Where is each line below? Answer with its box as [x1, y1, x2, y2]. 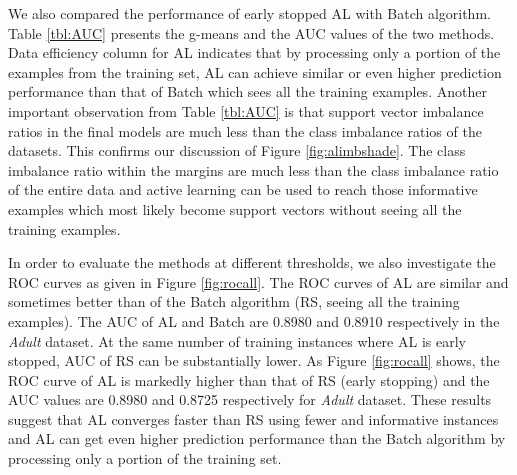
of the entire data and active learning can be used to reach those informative [8, 179, 478, 200]
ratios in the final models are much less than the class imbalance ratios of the [8, 120, 482, 141]
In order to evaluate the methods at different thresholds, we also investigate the [8, 252, 496, 273]
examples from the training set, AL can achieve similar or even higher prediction [8, 61, 502, 82]
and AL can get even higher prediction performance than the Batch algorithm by [8, 428, 506, 449]
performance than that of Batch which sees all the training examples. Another [8, 81, 487, 102]
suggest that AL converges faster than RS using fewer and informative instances [8, 408, 499, 429]
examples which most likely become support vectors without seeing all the [8, 198, 462, 219]
